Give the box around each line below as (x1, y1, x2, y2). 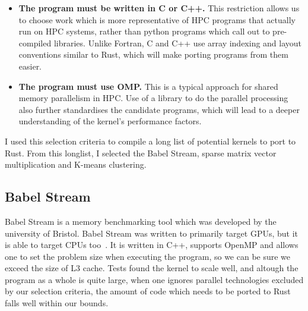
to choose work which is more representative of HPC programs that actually (18, 13, 296, 26)
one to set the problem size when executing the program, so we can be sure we (5, 250, 291, 262)
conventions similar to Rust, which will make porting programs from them (18, 48, 288, 61)
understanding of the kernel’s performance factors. (18, 115, 202, 127)
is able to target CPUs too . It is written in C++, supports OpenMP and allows (5, 238, 299, 251)
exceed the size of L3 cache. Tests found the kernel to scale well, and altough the (5, 262, 299, 274)
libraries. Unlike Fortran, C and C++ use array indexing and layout (53, 36, 302, 49)
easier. (18, 59, 42, 72)
